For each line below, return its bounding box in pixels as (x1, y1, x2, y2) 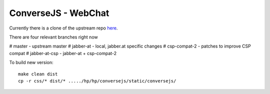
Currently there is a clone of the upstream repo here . (9, 25, 118, 31)
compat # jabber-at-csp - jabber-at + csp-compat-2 (9, 50, 117, 56)
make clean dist (18, 71, 58, 77)
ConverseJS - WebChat (9, 7, 109, 18)
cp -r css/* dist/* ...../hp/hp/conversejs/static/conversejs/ (18, 78, 176, 83)
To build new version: (9, 59, 53, 65)
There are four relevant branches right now (9, 34, 98, 40)
